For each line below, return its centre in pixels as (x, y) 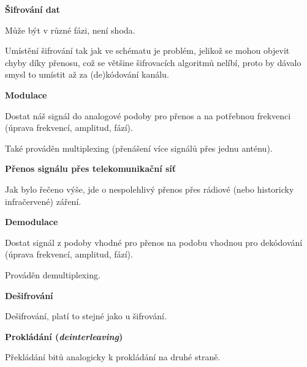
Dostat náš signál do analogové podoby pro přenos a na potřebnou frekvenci (148, 115)
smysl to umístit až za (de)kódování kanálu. (87, 74)
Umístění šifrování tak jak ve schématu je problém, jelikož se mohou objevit (147, 50)
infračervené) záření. (43, 201)
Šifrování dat (32, 9)
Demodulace (32, 222)
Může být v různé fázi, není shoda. (70, 30)
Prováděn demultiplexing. (53, 274)
